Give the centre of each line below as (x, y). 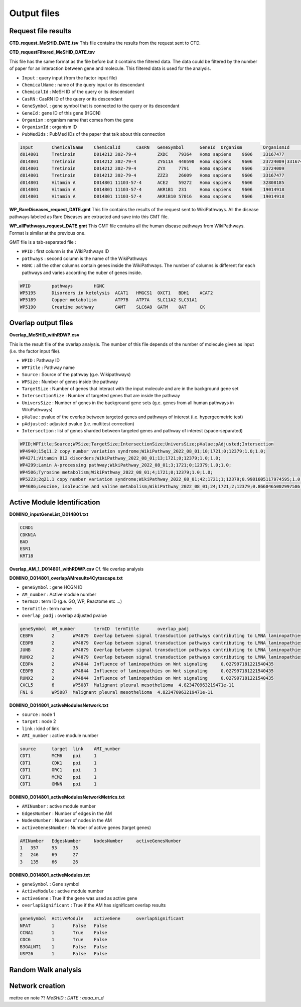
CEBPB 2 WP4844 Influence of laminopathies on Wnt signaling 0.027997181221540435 (147, 671)
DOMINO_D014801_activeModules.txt (50, 875)
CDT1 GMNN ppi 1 (58, 784)
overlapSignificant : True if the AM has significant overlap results (94, 905)
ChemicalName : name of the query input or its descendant (83, 85)
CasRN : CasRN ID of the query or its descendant (72, 99)
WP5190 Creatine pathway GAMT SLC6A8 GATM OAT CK (112, 307)
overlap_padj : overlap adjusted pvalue (64, 615)
